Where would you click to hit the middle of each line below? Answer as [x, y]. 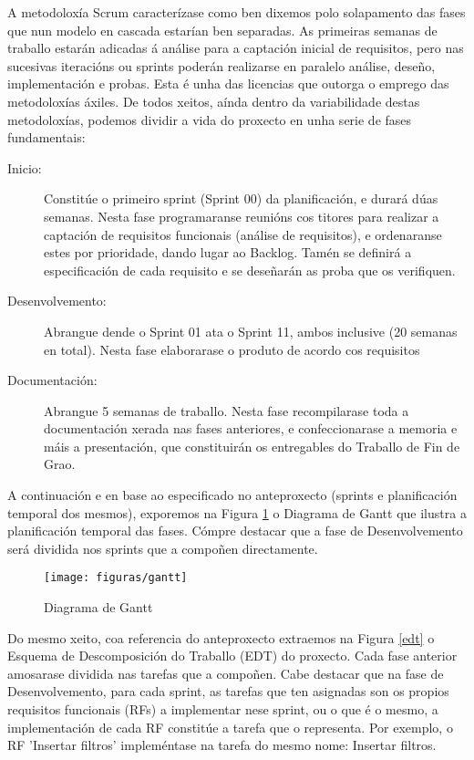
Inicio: [25, 167]
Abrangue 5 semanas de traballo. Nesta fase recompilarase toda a [227, 410]
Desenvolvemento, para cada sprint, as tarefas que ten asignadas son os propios [228, 691]
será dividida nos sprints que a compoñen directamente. [163, 548]
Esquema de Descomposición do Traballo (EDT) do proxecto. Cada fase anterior [232, 656]
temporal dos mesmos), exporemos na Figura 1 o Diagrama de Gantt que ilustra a [237, 512]
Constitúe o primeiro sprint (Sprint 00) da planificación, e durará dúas [241, 198]
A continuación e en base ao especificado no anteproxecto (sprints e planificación [232, 495]
